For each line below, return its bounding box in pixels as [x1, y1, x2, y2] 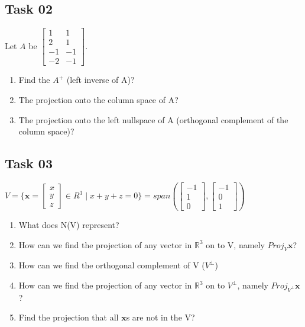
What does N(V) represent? [18, 219, 119, 231]
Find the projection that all [18, 311, 119, 323]
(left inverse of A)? [66, 73, 135, 86]
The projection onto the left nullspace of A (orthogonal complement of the [18, 113, 288, 126]
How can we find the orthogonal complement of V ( [18, 259, 205, 271]
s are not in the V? [126, 311, 195, 323]
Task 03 [5, 154, 53, 172]
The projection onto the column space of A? [18, 93, 179, 105]
